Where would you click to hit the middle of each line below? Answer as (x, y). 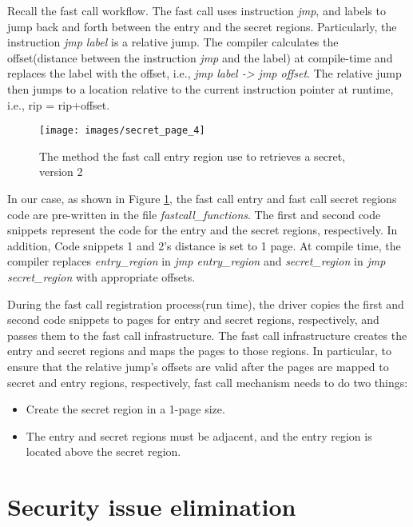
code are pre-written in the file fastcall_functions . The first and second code (194, 214)
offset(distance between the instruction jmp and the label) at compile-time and (200, 57)
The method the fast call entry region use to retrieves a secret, (193, 156)
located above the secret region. (103, 451)
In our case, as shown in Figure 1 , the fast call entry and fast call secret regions (202, 198)
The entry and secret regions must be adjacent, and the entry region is (199, 435)
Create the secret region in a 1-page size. (125, 409)
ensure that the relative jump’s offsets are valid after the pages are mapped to (198, 366)
